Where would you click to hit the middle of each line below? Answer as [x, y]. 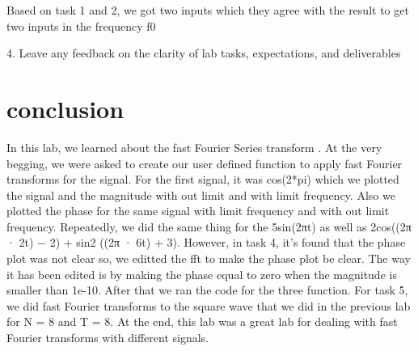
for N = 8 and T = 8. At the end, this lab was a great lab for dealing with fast [202, 321]
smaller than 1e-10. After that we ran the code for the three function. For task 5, [207, 290]
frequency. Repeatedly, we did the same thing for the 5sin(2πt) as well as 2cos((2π [209, 226]
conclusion [65, 108]
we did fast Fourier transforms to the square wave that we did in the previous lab [209, 305]
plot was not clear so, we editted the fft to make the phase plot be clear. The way [209, 258]
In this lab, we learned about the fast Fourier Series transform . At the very [194, 147]
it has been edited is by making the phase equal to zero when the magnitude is [202, 274]
